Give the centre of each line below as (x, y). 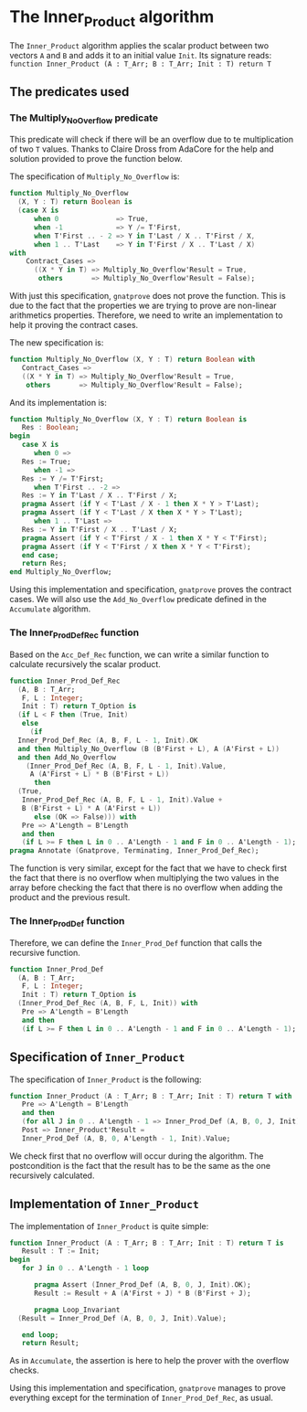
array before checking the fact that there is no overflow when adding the (146, 887)
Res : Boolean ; (50, 428)
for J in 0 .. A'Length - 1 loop (85, 1269)
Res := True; (46, 462)
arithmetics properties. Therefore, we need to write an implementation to (146, 315)
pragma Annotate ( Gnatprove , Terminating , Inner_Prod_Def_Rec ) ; (134, 851)
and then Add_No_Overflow (67, 757)
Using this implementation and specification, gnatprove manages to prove (148, 1388)
